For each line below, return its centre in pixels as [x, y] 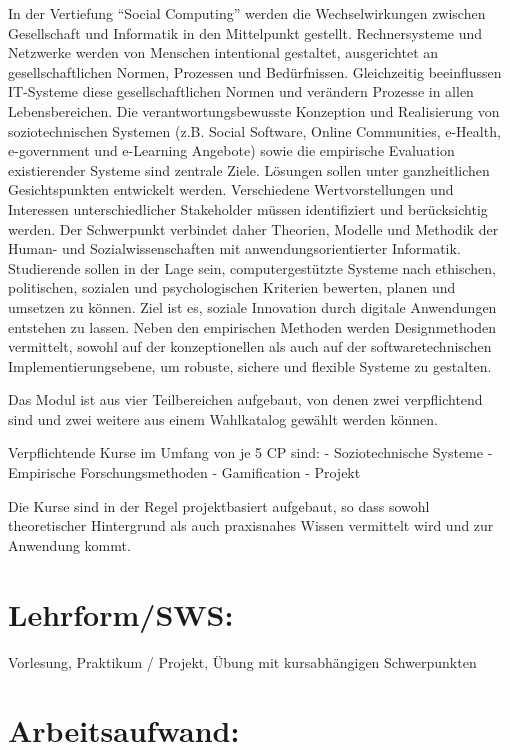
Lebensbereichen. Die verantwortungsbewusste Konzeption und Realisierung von [254, 110]
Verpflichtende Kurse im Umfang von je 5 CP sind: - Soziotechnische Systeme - [250, 452]
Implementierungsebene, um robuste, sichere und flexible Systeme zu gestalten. [250, 365]
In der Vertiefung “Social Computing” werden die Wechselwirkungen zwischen [247, 13]
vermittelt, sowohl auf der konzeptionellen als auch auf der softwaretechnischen [250, 346]
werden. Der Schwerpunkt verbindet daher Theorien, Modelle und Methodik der [253, 228]
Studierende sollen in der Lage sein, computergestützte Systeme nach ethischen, [252, 267]
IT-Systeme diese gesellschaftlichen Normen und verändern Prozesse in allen [241, 91]
